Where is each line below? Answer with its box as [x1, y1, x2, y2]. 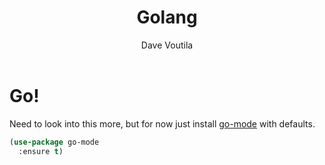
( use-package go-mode [9, 137, 100, 147]
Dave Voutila [140, 39, 194, 51]
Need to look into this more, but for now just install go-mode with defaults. [9, 117, 316, 130]
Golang [136, 6, 198, 29]
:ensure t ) [18, 146, 64, 156]
